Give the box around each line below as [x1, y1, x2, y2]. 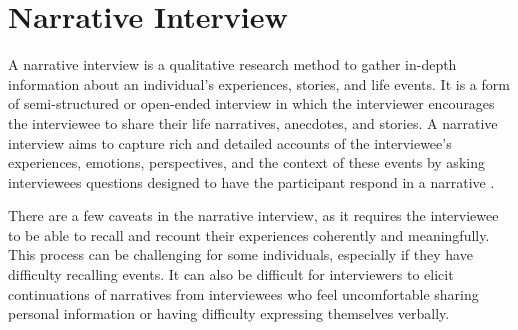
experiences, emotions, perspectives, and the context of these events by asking [8, 152, 485, 173]
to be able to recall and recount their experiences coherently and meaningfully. [8, 224, 490, 245]
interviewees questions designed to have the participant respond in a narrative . [8, 171, 495, 192]
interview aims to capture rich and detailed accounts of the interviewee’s [8, 132, 452, 153]
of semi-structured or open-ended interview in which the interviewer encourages [8, 93, 495, 114]
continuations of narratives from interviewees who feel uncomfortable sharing [8, 283, 479, 304]
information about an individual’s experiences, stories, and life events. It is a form [8, 73, 510, 94]
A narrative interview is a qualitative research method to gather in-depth [8, 54, 457, 75]
